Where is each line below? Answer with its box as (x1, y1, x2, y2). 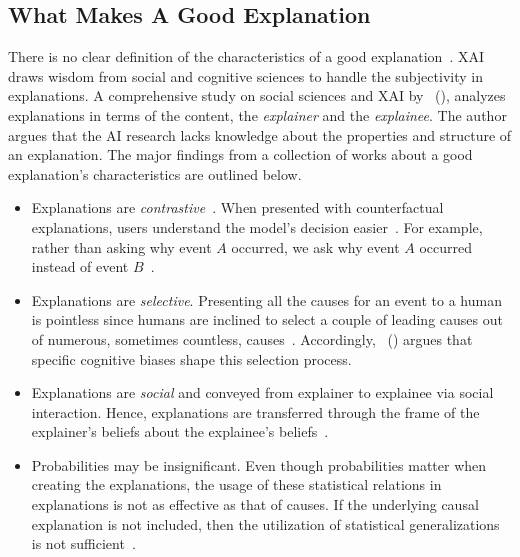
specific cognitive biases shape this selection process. (31, 348, 352, 369)
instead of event (31, 256, 129, 277)
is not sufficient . (31, 533, 136, 554)
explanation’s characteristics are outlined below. (8, 163, 302, 184)
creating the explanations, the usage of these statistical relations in (31, 474, 442, 495)
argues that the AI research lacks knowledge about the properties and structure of (8, 124, 512, 145)
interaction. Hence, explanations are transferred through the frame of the (31, 401, 480, 422)
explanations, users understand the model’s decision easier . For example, (31, 216, 483, 237)
